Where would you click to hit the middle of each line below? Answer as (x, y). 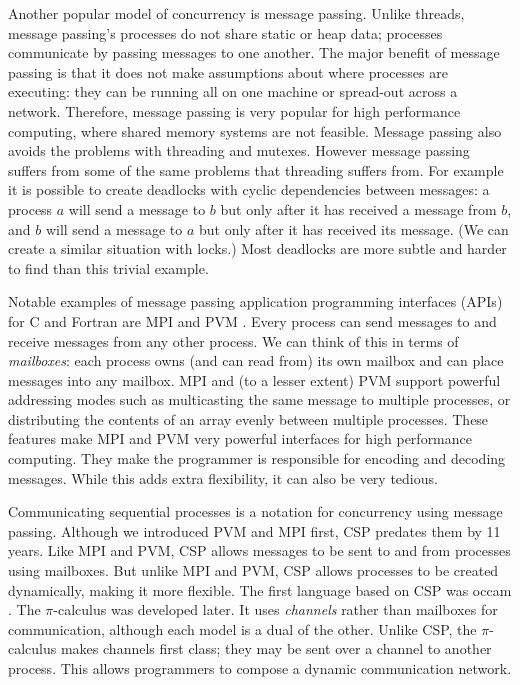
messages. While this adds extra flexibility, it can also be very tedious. (223, 477)
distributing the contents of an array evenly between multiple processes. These (248, 418)
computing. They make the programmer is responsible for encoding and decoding (257, 458)
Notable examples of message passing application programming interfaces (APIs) (255, 301)
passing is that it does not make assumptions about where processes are (228, 71)
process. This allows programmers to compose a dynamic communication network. (260, 668)
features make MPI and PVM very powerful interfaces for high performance (240, 438)
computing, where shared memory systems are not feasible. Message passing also (255, 130)
